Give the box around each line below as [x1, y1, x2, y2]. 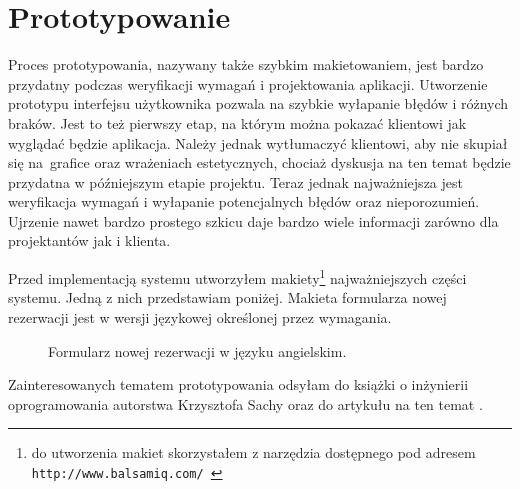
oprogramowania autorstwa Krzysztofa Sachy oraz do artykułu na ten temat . [8, 393, 483, 414]
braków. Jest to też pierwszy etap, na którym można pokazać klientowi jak [8, 112, 467, 133]
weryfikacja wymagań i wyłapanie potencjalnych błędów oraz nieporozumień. [8, 191, 480, 212]
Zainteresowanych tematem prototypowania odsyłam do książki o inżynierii [8, 374, 469, 395]
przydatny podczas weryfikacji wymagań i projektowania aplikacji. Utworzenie [8, 73, 488, 94]
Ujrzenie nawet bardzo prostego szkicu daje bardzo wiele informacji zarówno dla [8, 210, 499, 231]
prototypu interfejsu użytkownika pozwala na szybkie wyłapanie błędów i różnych [8, 93, 509, 114]
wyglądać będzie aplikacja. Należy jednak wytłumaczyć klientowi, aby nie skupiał [8, 132, 508, 153]
